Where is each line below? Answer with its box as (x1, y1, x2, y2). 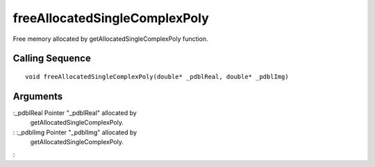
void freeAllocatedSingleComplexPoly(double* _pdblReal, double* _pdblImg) (25, 73, 289, 80)
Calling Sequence (12, 53, 92, 64)
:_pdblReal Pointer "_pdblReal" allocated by (12, 108, 137, 117)
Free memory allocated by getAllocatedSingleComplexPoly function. (12, 35, 208, 43)
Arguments (12, 90, 63, 102)
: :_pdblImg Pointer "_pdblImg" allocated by (12, 128, 137, 137)
